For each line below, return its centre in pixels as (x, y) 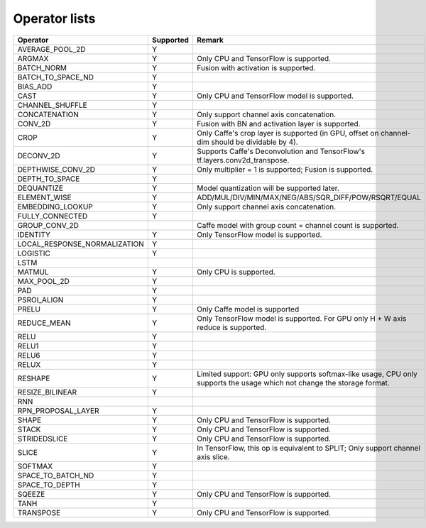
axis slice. (213, 456)
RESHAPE (34, 378)
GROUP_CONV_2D (48, 225)
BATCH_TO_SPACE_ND (55, 77)
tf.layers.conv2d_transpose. (243, 160)
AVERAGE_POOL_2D (51, 49)
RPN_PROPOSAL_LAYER (58, 410)
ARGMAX (33, 58)
